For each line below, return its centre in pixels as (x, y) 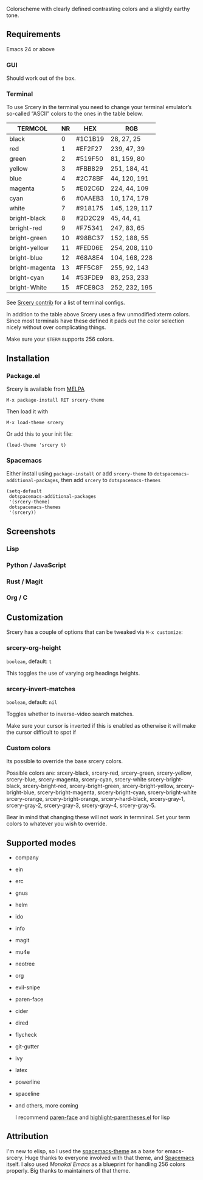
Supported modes (41, 843)
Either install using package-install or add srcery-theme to (80, 474)
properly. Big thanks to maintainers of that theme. (68, 1170)
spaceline (27, 1093)
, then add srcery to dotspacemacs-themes (109, 480)
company (27, 857)
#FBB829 (89, 169)
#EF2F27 (89, 149)
